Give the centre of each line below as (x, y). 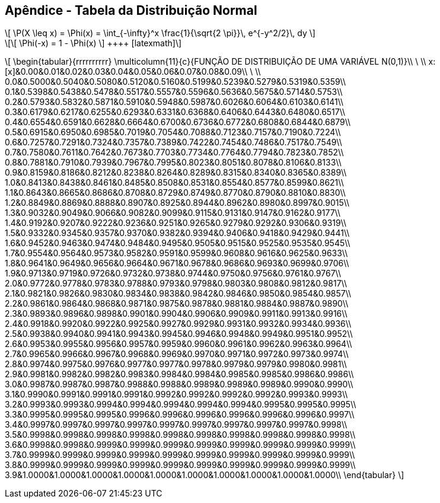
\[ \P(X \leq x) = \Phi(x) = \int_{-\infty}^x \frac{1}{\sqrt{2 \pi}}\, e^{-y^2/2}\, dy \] (160, 33)
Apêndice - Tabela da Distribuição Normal (131, 10)
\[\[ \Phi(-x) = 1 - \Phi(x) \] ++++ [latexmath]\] (93, 43)
